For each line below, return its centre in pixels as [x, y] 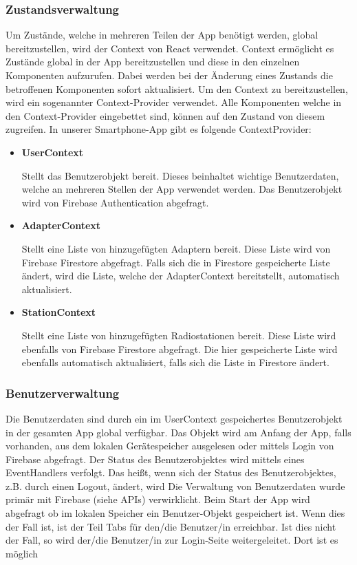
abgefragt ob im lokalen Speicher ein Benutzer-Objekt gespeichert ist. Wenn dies [175, 513]
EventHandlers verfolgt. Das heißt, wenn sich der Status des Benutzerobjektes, [171, 472]
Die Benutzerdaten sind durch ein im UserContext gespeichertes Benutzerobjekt [174, 418]
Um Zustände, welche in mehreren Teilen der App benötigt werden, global [162, 35]
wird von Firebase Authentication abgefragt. [115, 202]
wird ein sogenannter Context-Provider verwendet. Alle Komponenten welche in [174, 102]
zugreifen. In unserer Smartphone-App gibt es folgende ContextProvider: [159, 129]
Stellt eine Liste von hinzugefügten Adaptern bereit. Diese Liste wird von [176, 248]
